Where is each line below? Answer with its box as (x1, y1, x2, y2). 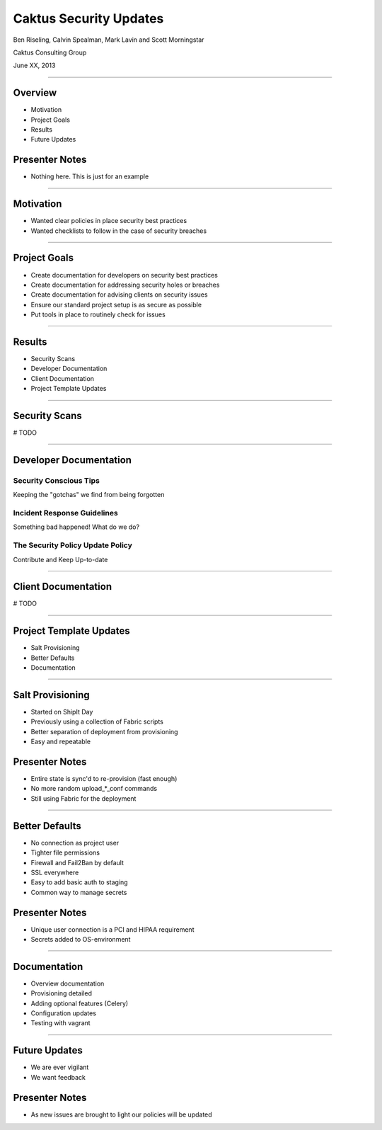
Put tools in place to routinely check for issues (30, 310, 166, 319)
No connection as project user (30, 838, 120, 847)
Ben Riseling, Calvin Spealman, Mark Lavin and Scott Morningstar (13, 35, 204, 44)
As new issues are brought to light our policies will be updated (30, 1110, 212, 1119)
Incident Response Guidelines (13, 508, 118, 518)
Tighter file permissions (30, 848, 100, 857)
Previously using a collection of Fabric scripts (30, 717, 164, 726)
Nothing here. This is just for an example (30, 172, 149, 181)
